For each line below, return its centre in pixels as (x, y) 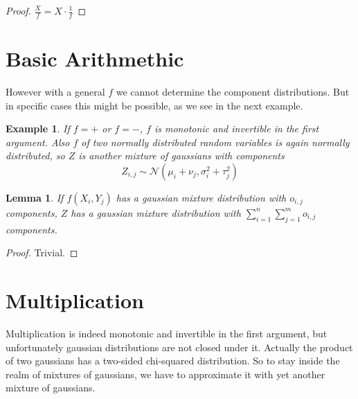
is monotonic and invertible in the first (236, 128)
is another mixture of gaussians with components (181, 156)
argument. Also (38, 142)
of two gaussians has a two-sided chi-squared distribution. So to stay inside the (173, 361)
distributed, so (35, 156)
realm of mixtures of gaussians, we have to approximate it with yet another (165, 374)
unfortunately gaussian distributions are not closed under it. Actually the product (179, 347)
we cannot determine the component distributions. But (233, 91)
